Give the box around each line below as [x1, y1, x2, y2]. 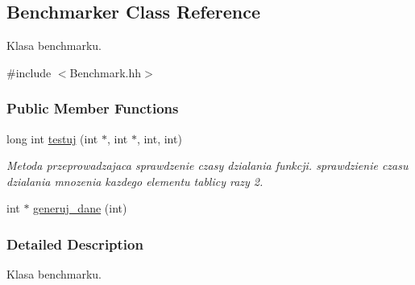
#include [6, 64, 52, 81]
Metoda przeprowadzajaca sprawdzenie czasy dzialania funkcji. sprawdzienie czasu [6, 157, 409, 174]
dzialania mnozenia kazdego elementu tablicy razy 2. [6, 172, 264, 189]
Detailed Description [6, 233, 143, 254]
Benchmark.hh [69, 64, 142, 81]
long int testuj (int [6, 130, 98, 147]
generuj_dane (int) [33, 200, 127, 217]
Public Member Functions [6, 98, 179, 118]
